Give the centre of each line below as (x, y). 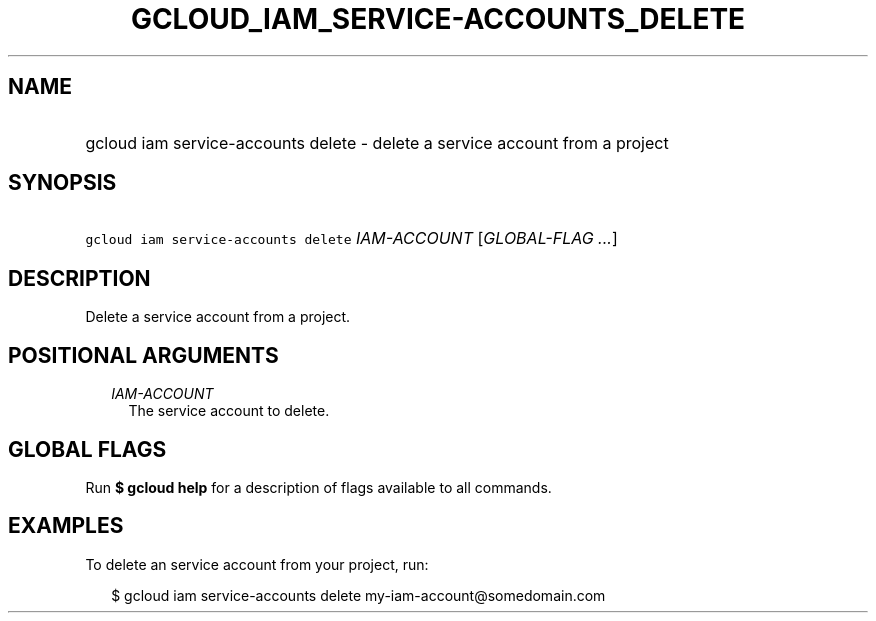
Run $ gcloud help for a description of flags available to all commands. (318, 487)
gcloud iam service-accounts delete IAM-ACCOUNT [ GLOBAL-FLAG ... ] (351, 238)
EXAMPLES (66, 526)
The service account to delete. (229, 411)
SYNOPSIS (62, 183)
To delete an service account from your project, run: (257, 564)
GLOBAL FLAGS (87, 449)
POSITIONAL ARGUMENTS (143, 355)
